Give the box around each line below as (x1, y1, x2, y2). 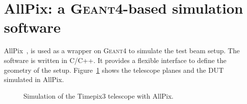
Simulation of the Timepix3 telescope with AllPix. (23, 90, 174, 101)
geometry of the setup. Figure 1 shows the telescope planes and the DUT (4, 64, 224, 75)
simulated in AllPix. (4, 74, 64, 84)
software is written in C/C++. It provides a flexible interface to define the (4, 55, 226, 65)
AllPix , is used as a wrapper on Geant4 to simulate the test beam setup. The (4, 45, 240, 56)
